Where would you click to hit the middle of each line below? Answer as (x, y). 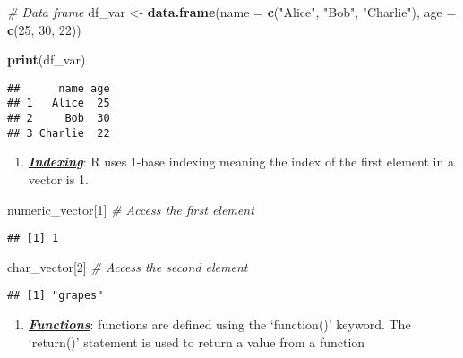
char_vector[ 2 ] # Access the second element (128, 266)
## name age (59, 88)
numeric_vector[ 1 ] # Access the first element (131, 209)
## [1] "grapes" (56, 296)
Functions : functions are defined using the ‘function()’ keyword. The (219, 324)
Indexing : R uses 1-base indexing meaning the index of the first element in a (241, 162)
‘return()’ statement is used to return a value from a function (197, 341)
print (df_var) (47, 60)
